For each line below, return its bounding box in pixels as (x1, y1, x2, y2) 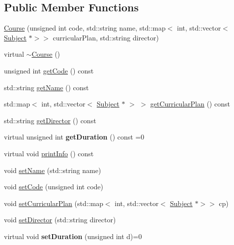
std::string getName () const (4, 82, 89, 92)
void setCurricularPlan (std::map (4, 198, 103, 208)
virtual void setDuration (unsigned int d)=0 (4, 231, 142, 241)
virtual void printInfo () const (4, 148, 94, 158)
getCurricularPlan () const (150, 99, 230, 109)
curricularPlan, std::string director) (53, 32, 159, 42)
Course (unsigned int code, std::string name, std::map (4, 23, 166, 33)
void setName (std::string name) (4, 165, 101, 175)
